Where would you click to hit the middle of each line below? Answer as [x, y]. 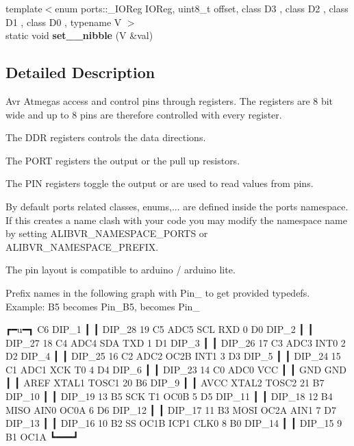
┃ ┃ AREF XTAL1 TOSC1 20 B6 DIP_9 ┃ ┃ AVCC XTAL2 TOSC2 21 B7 [165, 383]
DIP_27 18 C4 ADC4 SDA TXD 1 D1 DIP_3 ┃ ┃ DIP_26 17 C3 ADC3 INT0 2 [176, 342]
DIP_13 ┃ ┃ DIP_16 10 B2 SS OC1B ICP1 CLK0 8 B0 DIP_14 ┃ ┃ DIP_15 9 [174, 423]
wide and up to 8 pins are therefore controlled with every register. [144, 114]
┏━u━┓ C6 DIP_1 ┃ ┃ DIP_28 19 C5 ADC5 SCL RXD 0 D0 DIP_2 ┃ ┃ [160, 329]
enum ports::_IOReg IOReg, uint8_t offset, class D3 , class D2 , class [202, 8]
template [24, 8]
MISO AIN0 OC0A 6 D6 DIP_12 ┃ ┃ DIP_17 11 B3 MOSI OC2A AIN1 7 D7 [171, 409]
